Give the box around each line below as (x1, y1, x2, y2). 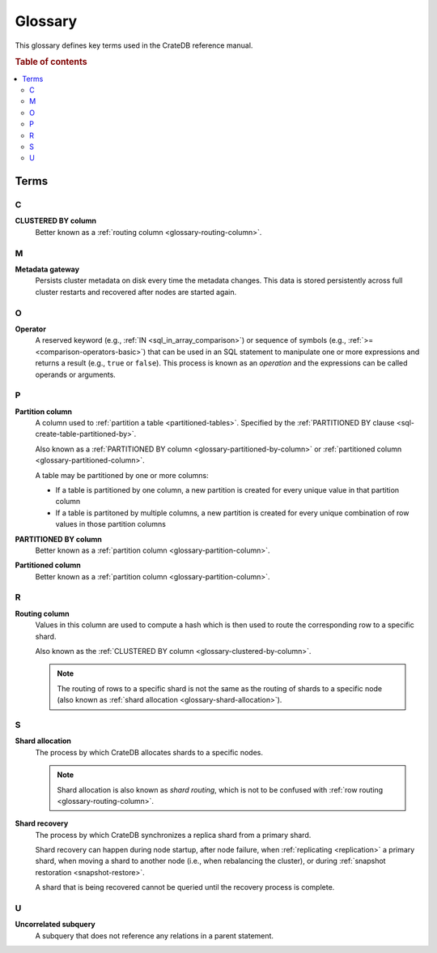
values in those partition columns (55, 519, 166, 529)
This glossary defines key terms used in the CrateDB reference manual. (15, 41, 253, 50)
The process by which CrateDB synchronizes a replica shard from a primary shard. (35, 830, 312, 840)
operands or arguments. (35, 370, 117, 379)
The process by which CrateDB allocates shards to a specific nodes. (35, 747, 263, 757)
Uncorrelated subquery (15, 920, 96, 929)
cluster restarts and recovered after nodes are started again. (35, 287, 237, 297)
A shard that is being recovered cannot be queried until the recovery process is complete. (35, 882, 335, 892)
